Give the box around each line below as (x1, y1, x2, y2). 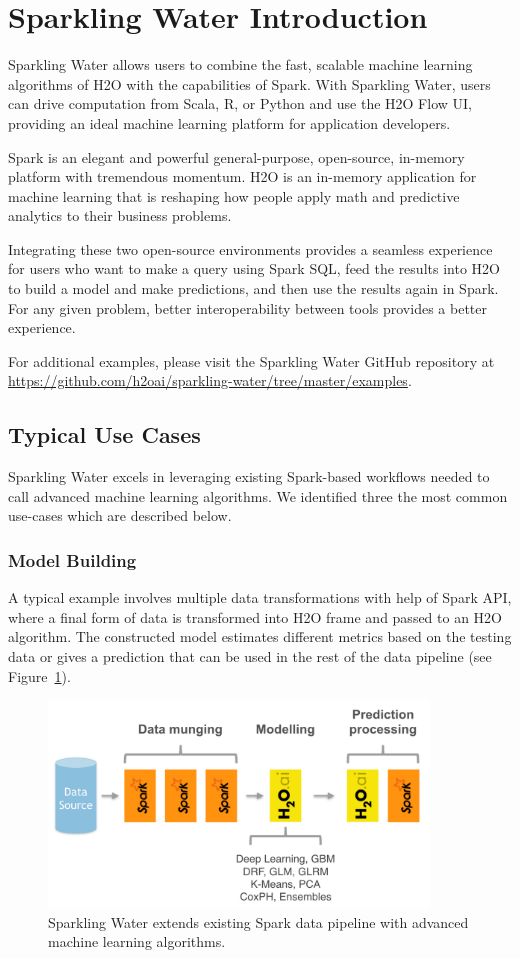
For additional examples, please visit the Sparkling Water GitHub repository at (8, 350, 495, 371)
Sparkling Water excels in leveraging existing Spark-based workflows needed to (8, 466, 490, 487)
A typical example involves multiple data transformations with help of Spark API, (8, 587, 512, 608)
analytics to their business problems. (8, 205, 232, 226)
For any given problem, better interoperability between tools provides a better (8, 297, 487, 318)
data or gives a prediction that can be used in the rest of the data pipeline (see (8, 646, 492, 667)
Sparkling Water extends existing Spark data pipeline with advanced (48, 911, 469, 932)
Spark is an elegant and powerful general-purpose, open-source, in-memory (8, 146, 465, 167)
